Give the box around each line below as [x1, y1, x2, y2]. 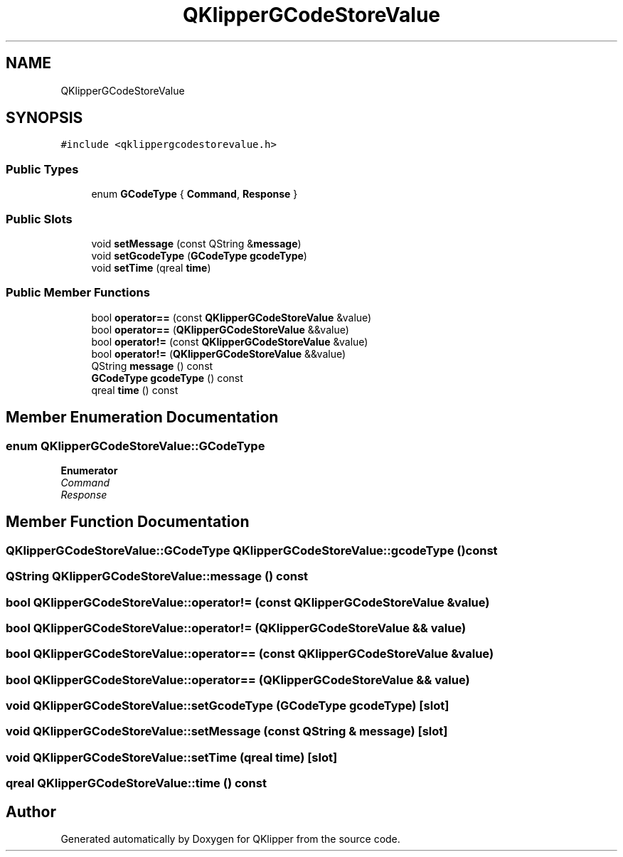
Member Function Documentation [6, 513, 250, 531]
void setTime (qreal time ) [91, 261, 211, 274]
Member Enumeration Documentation [6, 408, 279, 427]
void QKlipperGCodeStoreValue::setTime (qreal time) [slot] [6, 750, 338, 765]
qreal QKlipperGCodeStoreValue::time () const [6, 776, 267, 791]
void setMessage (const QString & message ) [91, 237, 302, 250]
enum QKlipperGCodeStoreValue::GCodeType [6, 438, 265, 453]
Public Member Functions [6, 285, 150, 300]
